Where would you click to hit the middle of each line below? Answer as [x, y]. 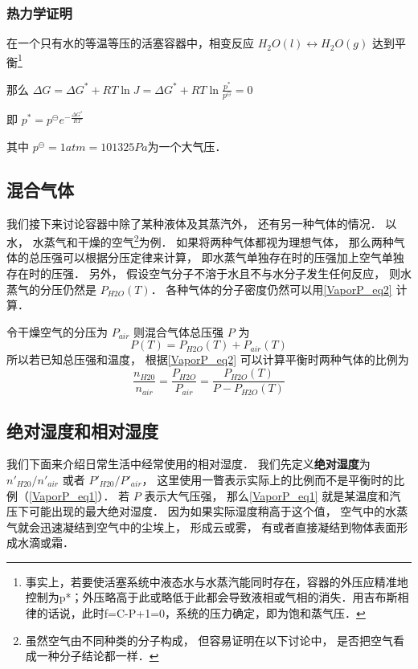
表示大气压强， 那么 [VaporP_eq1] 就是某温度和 [267, 495]
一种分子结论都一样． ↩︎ [98, 656]
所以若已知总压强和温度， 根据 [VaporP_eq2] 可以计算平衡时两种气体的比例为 [208, 359]
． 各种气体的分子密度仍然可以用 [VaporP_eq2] [271, 289]
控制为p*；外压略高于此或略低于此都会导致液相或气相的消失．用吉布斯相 [217, 597]
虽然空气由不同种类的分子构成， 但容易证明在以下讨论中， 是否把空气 [209, 640]
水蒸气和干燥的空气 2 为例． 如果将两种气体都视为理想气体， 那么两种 [213, 241]
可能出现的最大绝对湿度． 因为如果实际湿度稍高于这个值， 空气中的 [207, 511]
